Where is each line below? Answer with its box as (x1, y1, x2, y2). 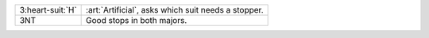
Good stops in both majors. (86, 15, 187, 25)
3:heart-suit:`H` (19, 5, 77, 15)
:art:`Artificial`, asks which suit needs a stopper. (86, 5, 264, 15)
